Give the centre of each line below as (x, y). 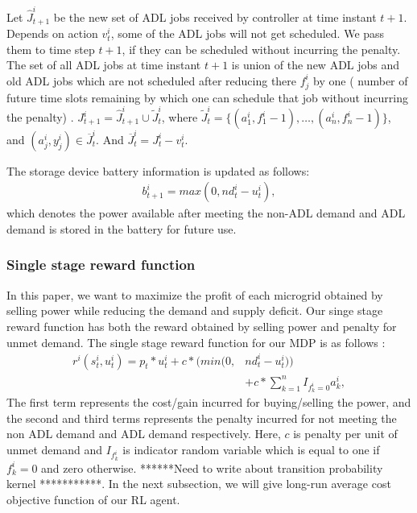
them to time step (51, 49)
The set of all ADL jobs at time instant (104, 65)
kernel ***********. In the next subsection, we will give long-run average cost (199, 484)
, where (180, 117)
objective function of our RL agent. (93, 500)
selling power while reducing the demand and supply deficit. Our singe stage (195, 310)
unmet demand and (55, 449)
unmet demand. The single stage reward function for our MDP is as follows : (196, 342)
